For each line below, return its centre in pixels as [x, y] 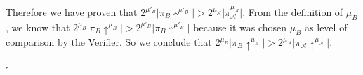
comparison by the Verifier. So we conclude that [109, 42]
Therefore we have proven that [72, 12]
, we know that [38, 27]
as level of [326, 27]
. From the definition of [293, 12]
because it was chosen [240, 27]
